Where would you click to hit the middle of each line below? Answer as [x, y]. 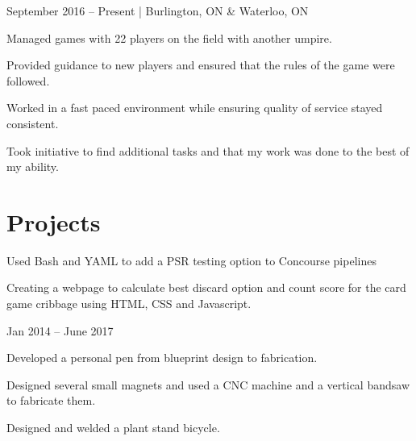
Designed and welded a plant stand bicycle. [113, 428]
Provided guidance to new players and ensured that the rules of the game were [201, 65]
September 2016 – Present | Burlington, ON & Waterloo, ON [158, 10]
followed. [28, 80]
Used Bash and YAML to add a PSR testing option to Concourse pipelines [191, 260]
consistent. [33, 123]
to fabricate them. [51, 400]
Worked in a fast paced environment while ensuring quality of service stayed [195, 108]
